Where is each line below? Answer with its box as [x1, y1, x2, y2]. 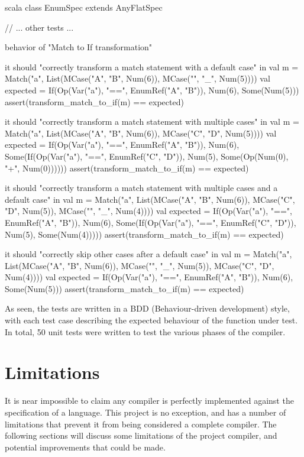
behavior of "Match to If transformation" [5, 41, 153, 53]
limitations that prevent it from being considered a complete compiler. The [5, 417, 277, 430]
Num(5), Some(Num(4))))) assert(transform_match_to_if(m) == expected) [5, 228, 284, 240]
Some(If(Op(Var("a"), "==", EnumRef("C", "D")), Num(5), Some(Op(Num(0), [5, 150, 289, 162]
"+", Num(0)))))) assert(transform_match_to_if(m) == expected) [5, 161, 249, 174]
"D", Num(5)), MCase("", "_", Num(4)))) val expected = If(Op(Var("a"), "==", [5, 205, 292, 217]
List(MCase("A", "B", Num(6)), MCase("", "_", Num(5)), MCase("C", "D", [5, 259, 274, 271]
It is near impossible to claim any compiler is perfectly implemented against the [5, 394, 294, 407]
